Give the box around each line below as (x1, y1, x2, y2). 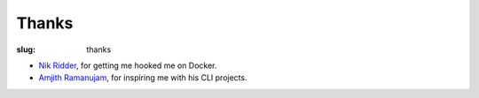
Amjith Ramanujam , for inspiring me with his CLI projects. (38, 72, 247, 83)
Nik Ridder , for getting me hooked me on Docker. (38, 60, 217, 71)
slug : (16, 44, 35, 55)
